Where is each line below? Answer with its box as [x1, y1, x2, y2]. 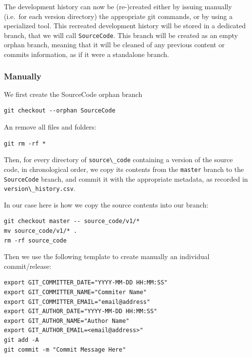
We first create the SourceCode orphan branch [4, 89, 143, 99]
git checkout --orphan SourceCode [4, 107, 116, 114]
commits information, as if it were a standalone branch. [4, 49, 169, 59]
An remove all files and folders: [4, 122, 96, 132]
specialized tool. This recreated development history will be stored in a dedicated [4, 20, 246, 31]
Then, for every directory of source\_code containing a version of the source [4, 154, 233, 165]
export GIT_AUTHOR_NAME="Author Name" [4, 317, 129, 324]
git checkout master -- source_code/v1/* [4, 218, 140, 225]
